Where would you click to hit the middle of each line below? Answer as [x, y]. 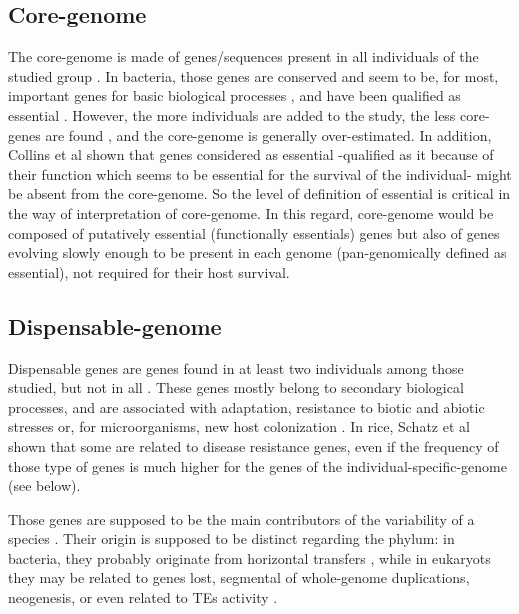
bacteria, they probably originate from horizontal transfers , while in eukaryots [249, 557]
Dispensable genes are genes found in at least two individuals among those [236, 367]
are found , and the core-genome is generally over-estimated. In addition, [268, 134]
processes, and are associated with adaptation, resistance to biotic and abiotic [246, 406]
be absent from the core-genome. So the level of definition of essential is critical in [259, 193]
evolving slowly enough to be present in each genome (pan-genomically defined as [257, 252]
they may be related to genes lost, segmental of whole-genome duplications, [239, 577]
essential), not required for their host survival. [149, 271]
